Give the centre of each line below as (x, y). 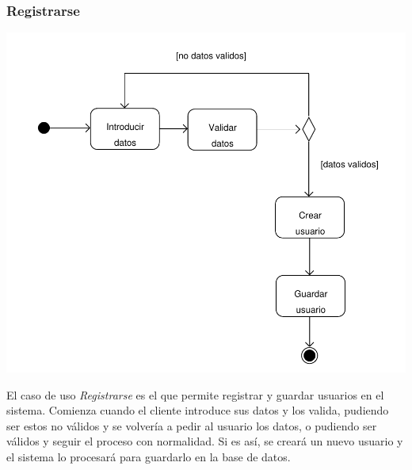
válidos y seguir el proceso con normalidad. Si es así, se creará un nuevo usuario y (205, 441)
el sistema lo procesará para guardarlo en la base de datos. (149, 456)
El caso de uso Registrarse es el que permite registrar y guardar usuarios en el (195, 394)
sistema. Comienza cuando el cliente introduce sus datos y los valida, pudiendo (198, 410)
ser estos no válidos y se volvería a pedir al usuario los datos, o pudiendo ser (192, 425)
